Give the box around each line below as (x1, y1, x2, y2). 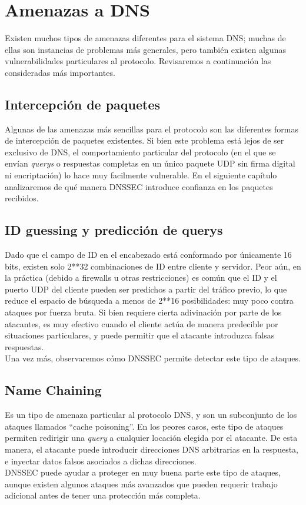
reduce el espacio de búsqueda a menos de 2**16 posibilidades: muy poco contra (5, 294, 294, 307)
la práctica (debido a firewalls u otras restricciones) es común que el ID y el (5, 271, 277, 284)
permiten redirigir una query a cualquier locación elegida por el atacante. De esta (5, 431, 298, 444)
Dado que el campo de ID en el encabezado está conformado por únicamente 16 (5, 248, 292, 261)
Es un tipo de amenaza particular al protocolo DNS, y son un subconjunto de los (5, 408, 297, 421)
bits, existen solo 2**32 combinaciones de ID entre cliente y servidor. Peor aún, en (5, 260, 301, 272)
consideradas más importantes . (5, 66, 115, 78)
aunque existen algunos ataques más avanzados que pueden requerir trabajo (5, 477, 278, 490)
